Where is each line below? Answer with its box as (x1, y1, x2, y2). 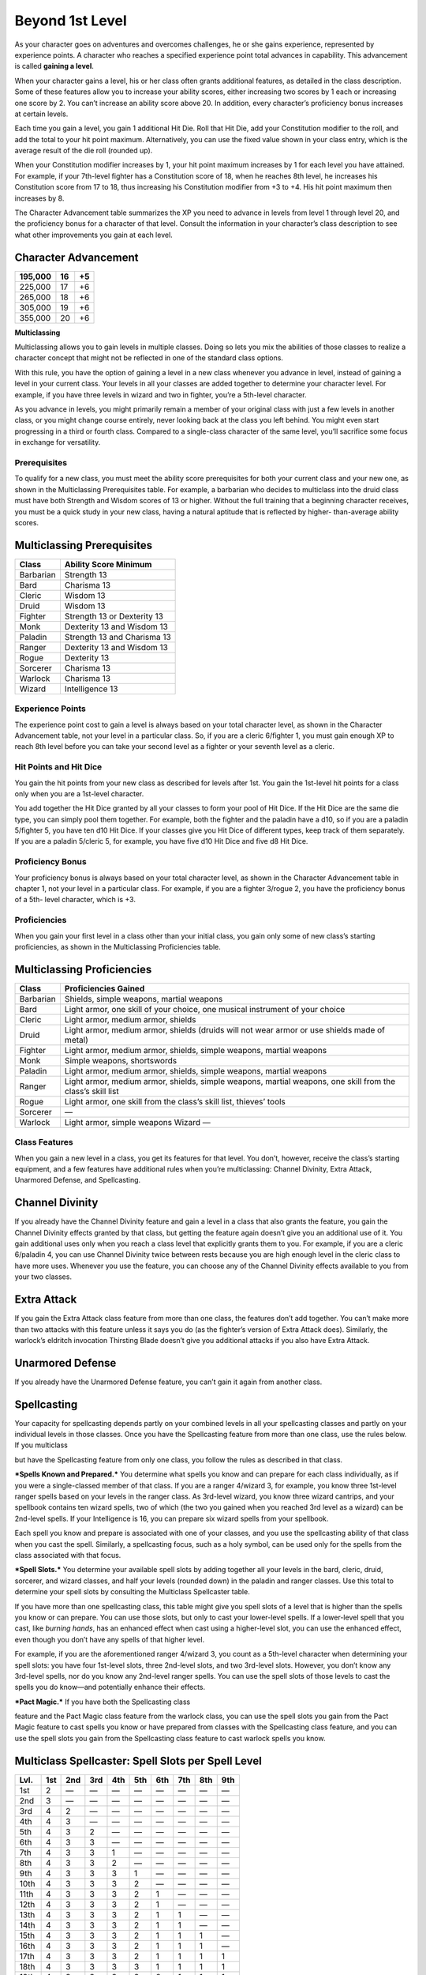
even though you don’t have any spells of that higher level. (14, 1635, 205, 1644)
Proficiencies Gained (64, 983, 145, 994)
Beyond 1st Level (14, 12, 128, 29)
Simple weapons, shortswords (64, 1055, 177, 1066)
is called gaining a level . (14, 62, 94, 71)
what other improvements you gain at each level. (14, 230, 173, 239)
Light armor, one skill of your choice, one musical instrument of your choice (64, 1003, 346, 1014)
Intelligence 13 (64, 683, 118, 694)
